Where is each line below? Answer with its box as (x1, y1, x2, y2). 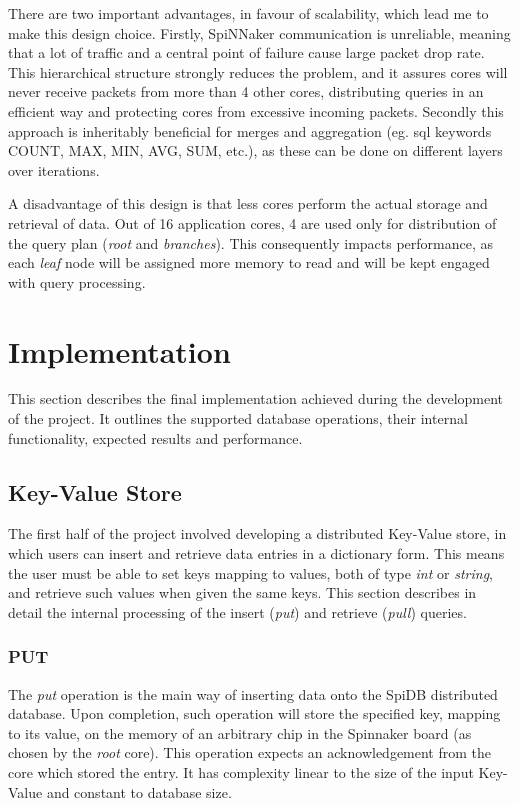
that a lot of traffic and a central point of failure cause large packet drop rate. (8, 42, 485, 63)
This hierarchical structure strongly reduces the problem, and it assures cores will (8, 61, 508, 82)
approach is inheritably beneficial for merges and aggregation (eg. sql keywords (8, 120, 492, 141)
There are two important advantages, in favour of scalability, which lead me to (8, 3, 489, 23)
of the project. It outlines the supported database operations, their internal (8, 408, 468, 429)
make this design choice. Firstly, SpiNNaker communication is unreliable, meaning (8, 22, 511, 43)
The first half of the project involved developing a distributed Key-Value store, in (8, 523, 507, 544)
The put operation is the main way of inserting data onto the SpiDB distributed (8, 683, 498, 704)
